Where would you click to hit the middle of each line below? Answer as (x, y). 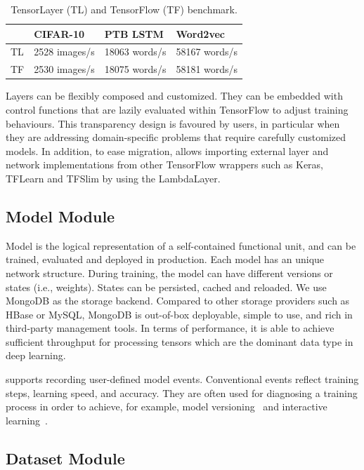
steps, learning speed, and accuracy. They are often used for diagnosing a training (182, 392)
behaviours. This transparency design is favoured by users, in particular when (173, 123)
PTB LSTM (134, 33)
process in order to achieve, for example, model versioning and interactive (167, 407)
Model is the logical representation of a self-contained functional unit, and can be (181, 245)
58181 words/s (207, 69)
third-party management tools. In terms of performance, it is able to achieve (170, 328)
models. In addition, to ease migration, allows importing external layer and (167, 150)
